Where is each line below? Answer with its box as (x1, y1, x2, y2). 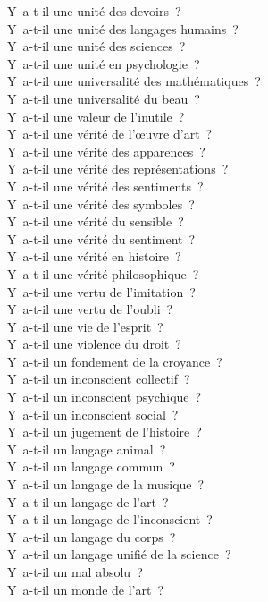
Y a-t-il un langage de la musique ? (7, 475, 205, 494)
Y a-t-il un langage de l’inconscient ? (7, 510, 213, 529)
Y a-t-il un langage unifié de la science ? (7, 545, 231, 564)
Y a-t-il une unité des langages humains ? (7, 19, 239, 38)
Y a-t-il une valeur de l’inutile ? (7, 106, 185, 125)
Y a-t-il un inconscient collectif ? (7, 369, 190, 388)
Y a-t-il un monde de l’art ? (7, 580, 164, 598)
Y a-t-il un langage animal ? (7, 439, 166, 458)
